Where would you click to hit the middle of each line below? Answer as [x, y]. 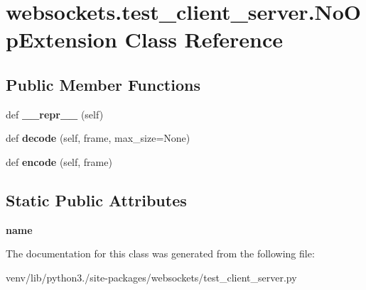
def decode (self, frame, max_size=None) [98, 138]
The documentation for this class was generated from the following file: [160, 253]
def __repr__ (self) [55, 114]
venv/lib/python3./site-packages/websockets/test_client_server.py [151, 277]
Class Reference [204, 39]
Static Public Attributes [96, 200]
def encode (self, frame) [59, 161]
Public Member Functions [103, 84]
